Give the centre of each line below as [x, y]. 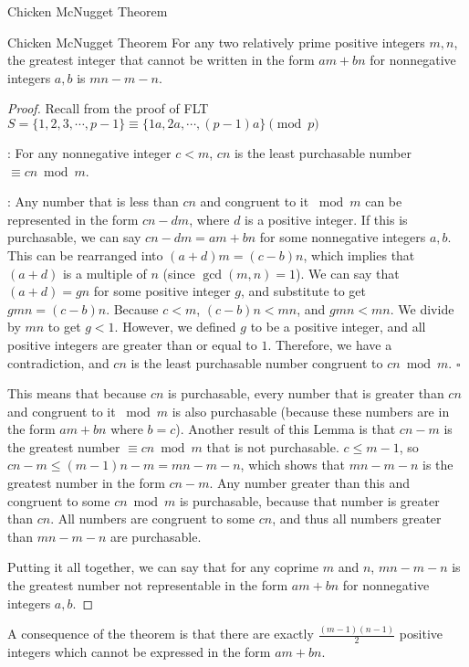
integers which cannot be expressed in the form [139, 652]
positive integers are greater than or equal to [132, 344]
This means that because [77, 393]
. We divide [422, 308]
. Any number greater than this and [309, 483]
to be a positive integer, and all [338, 327]
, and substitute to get [303, 291]
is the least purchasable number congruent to [257, 362]
